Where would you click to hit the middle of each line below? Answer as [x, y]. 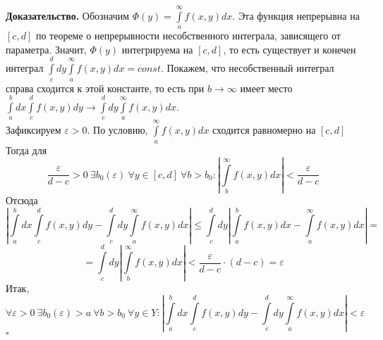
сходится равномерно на [264, 130]
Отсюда [22, 200]
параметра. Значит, [46, 49]
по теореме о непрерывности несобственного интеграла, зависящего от [188, 36]
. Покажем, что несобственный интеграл [247, 68]
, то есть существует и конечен [290, 49]
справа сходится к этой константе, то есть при [105, 88]
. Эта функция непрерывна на [296, 15]
